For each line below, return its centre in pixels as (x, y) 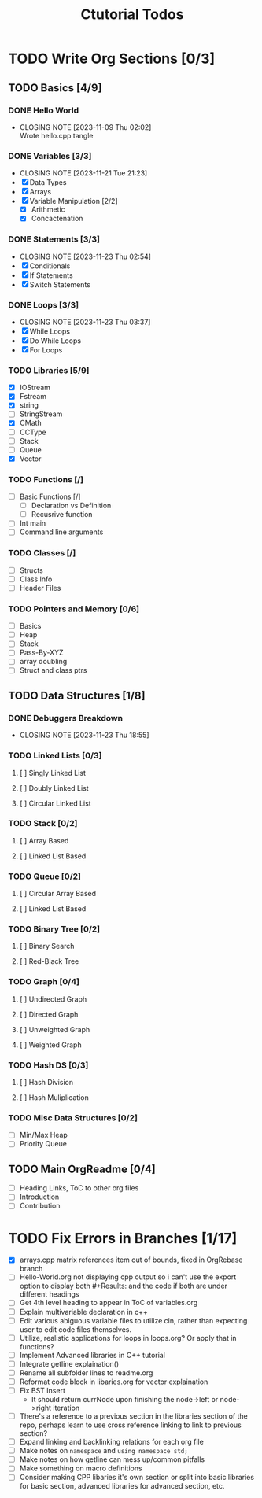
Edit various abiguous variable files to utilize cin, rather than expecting (133, 1320)
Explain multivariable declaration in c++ (83, 1312)
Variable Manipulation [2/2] (74, 201)
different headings (49, 1294)
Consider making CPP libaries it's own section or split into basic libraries (137, 1478)
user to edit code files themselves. (76, 1329)
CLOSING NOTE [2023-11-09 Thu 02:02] (85, 127)
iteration (66, 1408)
